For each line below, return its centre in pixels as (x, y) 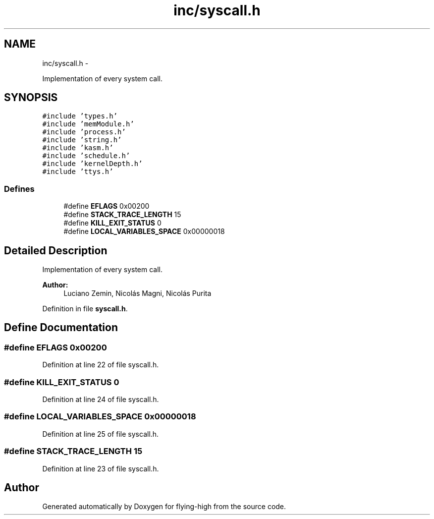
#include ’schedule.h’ (86, 156)
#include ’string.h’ (82, 140)
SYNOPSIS (31, 98)
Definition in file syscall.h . (85, 309)
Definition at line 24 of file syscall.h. (101, 399)
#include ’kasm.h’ (78, 148)
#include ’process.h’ (84, 132)
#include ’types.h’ (80, 116)
